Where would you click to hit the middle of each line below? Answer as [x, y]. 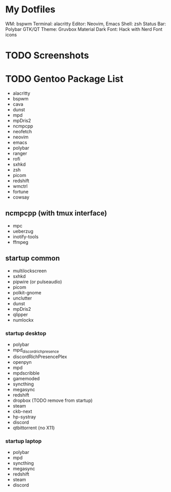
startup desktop [26, 333]
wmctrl [20, 186]
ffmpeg [21, 242]
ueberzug [23, 231]
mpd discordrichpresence [36, 350]
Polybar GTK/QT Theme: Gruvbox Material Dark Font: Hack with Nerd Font [84, 29]
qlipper [20, 314]
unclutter [22, 298]
